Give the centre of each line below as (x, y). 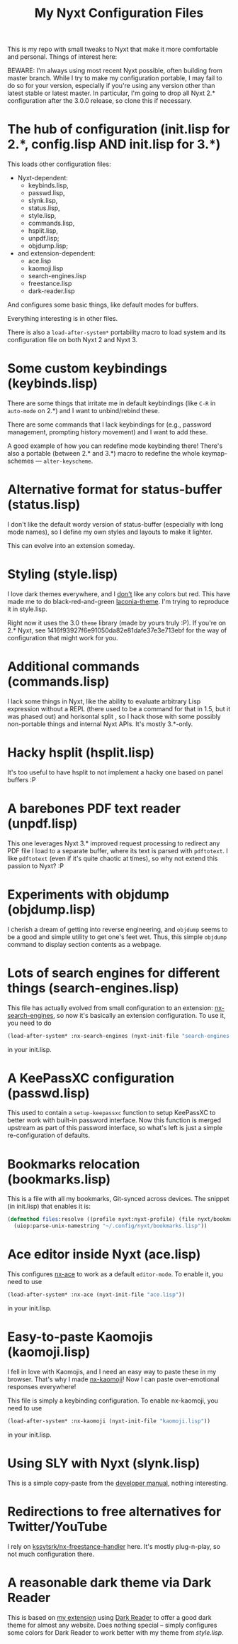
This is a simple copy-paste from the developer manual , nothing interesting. (118, 1483)
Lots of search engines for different (114, 973)
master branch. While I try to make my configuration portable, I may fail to (115, 78)
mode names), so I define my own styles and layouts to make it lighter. (110, 532)
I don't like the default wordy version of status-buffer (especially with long (115, 524)
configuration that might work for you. (63, 637)
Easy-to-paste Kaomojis (80, 1337)
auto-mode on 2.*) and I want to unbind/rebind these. (84, 411)
